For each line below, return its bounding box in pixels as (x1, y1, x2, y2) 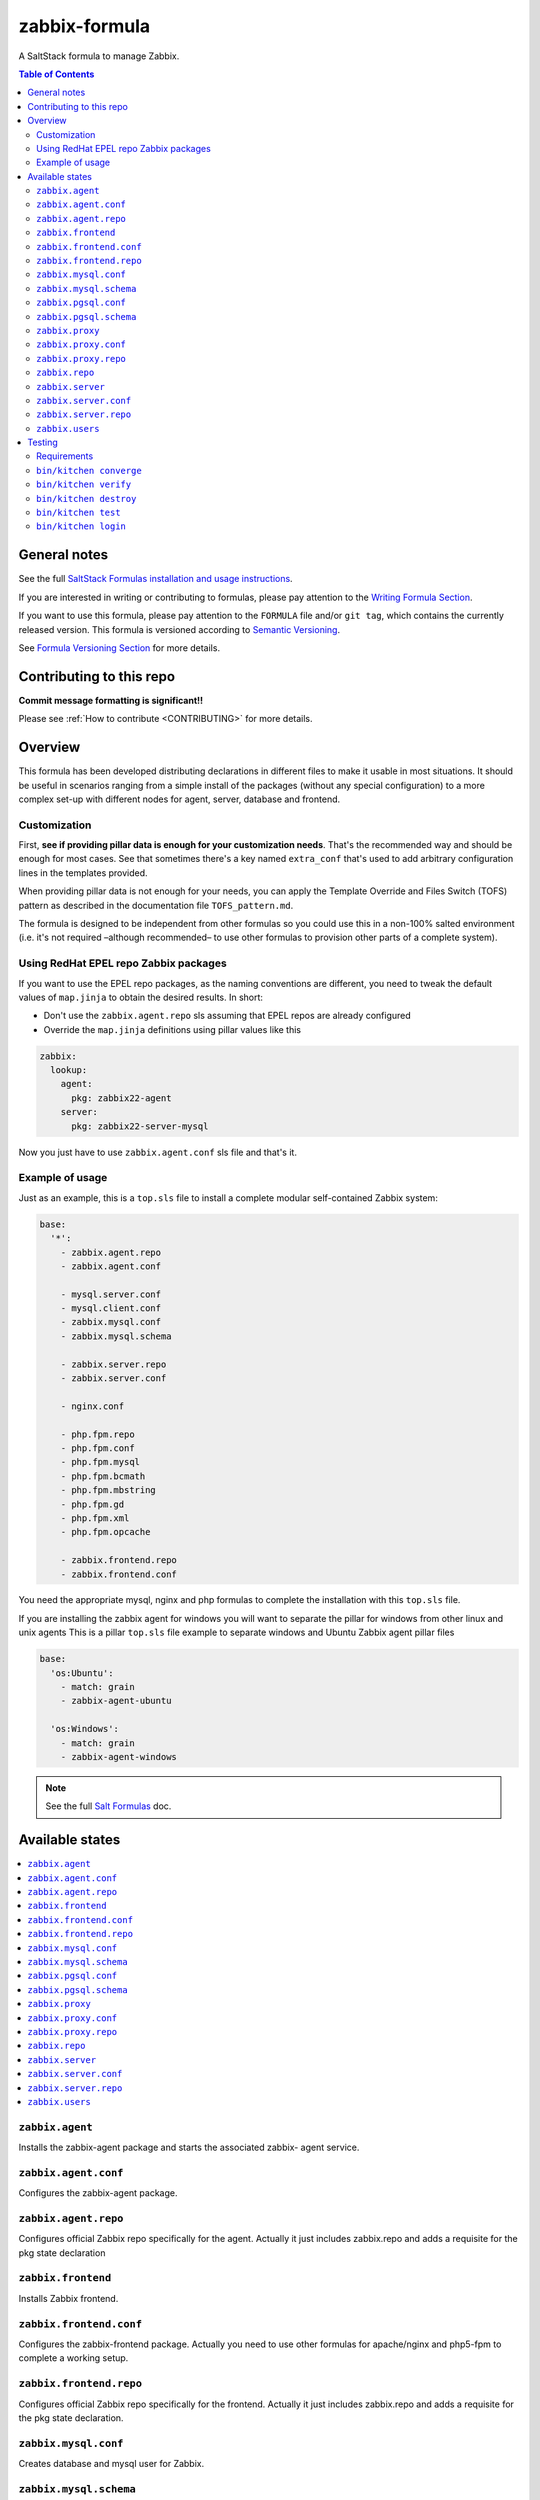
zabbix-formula (18, 15, 151, 37)
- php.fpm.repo (60, 1428, 135, 1440)
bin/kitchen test (36, 507, 121, 519)
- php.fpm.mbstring (60, 1485, 157, 1496)
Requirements (36, 450, 94, 462)
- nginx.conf (60, 1400, 125, 1412)
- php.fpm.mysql (60, 1456, 140, 1468)
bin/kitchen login (36, 521, 127, 532)
